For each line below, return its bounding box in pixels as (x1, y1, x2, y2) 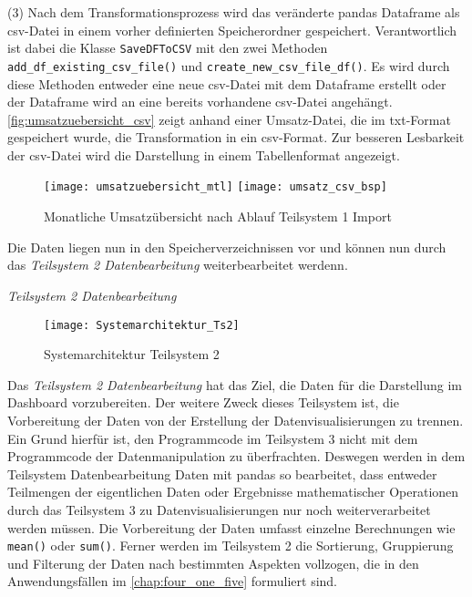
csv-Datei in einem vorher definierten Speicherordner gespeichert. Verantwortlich (7, 20, 457, 39)
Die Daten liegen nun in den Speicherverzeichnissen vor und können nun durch (7, 237, 446, 256)
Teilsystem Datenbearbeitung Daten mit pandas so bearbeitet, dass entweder (7, 464, 437, 483)
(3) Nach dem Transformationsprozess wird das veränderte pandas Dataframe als (7, 3, 460, 21)
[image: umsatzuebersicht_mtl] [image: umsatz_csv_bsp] (44, 180, 387, 194)
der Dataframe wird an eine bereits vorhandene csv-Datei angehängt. (7, 92, 393, 111)
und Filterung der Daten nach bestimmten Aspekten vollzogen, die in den (7, 553, 419, 572)
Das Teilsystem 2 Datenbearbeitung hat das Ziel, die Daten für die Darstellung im (7, 375, 462, 394)
